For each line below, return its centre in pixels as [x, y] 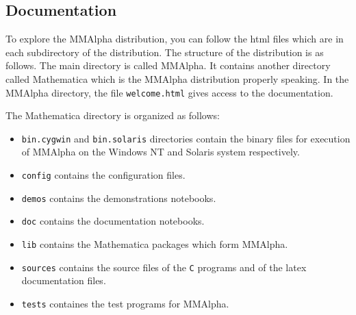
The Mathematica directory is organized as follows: [113, 115]
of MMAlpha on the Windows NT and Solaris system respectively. [161, 152]
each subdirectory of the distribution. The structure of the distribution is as [165, 52]
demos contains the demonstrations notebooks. [119, 198]
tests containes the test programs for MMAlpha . [125, 303]
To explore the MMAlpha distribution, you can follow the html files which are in [175, 39]
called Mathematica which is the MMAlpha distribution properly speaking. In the [177, 78]
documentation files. [64, 280]
